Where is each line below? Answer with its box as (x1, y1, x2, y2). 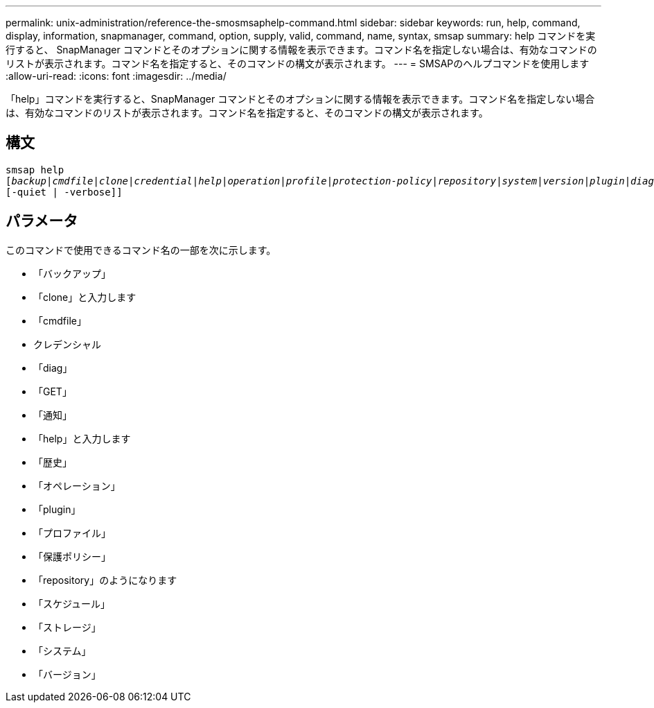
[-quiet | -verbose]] (6, 186, 123, 198)
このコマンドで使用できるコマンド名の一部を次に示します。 (6, 243, 276, 256)
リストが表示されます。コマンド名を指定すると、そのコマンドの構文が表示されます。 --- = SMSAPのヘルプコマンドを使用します (6, 58, 590, 69)
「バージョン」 (33, 668, 101, 680)
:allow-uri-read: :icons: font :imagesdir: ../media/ (6, 70, 227, 82)
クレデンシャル (33, 338, 101, 350)
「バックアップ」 (33, 267, 111, 279)
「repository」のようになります (33, 573, 177, 586)
